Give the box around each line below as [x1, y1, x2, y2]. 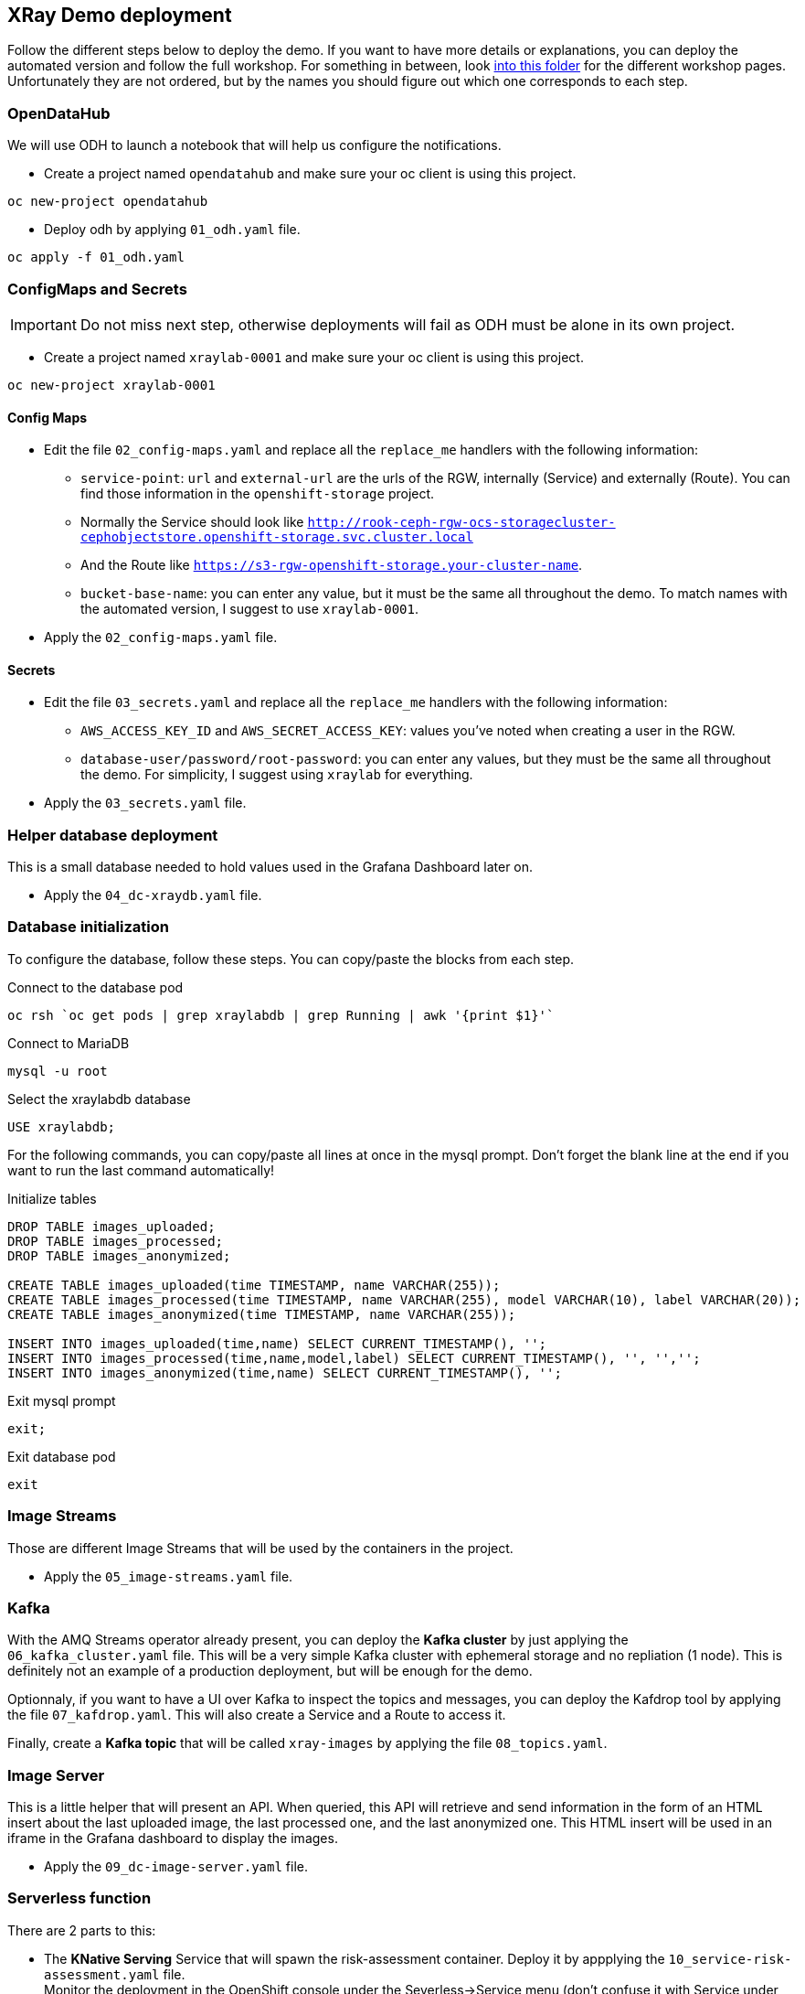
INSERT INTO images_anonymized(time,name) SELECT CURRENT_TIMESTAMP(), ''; [7, 1365, 562, 1380]
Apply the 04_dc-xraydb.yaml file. [44, 887, 262, 904]
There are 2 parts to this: [7, 1922, 156, 1938]
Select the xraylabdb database [7, 1090, 191, 1107]
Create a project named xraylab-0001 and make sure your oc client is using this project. [44, 348, 584, 365]
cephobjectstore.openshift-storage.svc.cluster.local [80, 530, 473, 545]
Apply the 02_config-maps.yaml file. [44, 629, 278, 646]
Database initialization [7, 917, 169, 937]
